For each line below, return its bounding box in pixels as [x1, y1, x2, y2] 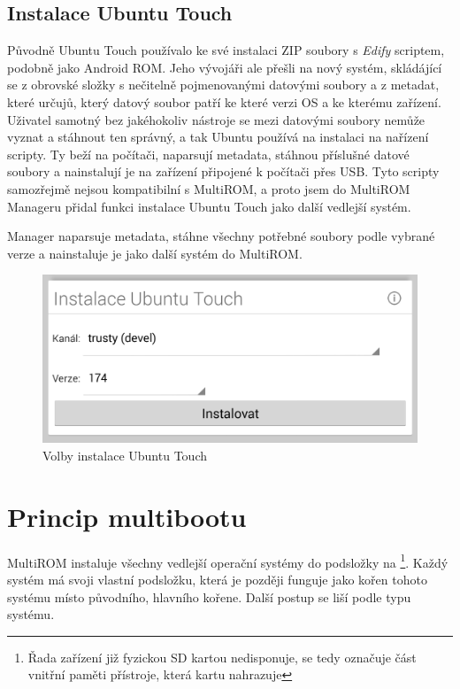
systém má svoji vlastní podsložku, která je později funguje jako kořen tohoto [7, 569, 427, 588]
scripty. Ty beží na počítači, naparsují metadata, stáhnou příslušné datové [7, 144, 410, 163]
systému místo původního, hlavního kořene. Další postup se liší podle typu [7, 587, 411, 606]
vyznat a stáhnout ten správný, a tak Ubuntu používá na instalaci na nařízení [7, 128, 429, 146]
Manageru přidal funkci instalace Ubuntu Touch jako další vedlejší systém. [7, 197, 411, 215]
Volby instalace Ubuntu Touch [42, 445, 207, 464]
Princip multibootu [7, 498, 247, 534]
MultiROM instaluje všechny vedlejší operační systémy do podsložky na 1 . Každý [7, 550, 448, 571]
